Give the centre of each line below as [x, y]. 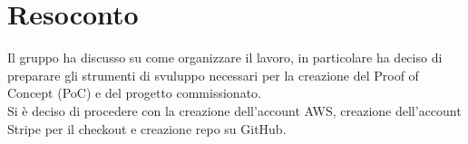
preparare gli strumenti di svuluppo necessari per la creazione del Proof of [213, 75]
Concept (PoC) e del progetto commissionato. [134, 93]
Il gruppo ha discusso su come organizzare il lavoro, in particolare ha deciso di [225, 58]
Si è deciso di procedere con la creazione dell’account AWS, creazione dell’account [234, 110]
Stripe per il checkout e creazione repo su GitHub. [147, 128]
